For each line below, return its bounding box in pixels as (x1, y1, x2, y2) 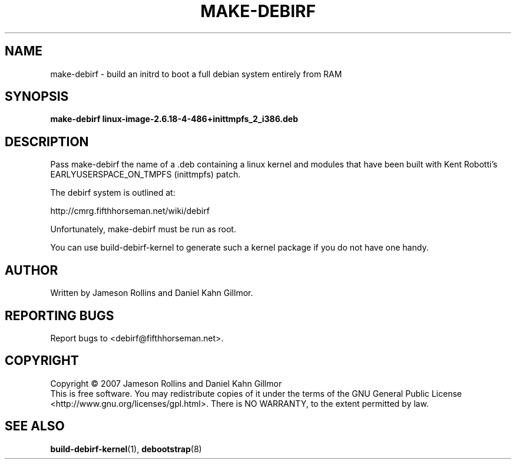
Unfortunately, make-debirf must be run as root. (50, 224, 236, 235)
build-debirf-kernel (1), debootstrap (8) (50, 443, 202, 454)
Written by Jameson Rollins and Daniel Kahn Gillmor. (50, 288, 253, 298)
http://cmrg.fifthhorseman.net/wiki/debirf (50, 206, 210, 216)
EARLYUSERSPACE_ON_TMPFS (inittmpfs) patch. (50, 169, 241, 180)
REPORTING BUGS (5, 308, 114, 323)
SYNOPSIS (5, 89, 69, 104)
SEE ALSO (5, 419, 65, 434)
